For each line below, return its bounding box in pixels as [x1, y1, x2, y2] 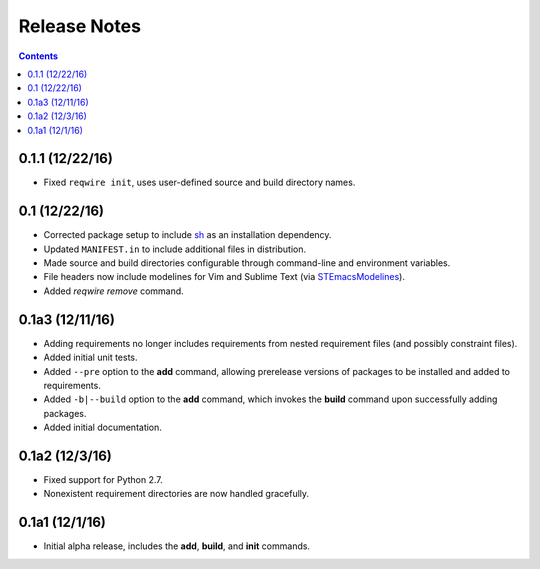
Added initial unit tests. [43, 351, 139, 364]
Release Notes [18, 15, 142, 37]
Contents [18, 50, 59, 62]
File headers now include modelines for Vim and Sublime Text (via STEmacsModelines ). [43, 271, 405, 283]
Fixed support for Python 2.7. [43, 474, 164, 486]
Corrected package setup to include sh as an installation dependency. [43, 229, 332, 241]
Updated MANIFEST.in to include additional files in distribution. [43, 243, 307, 255]
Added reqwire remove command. [43, 285, 184, 297]
